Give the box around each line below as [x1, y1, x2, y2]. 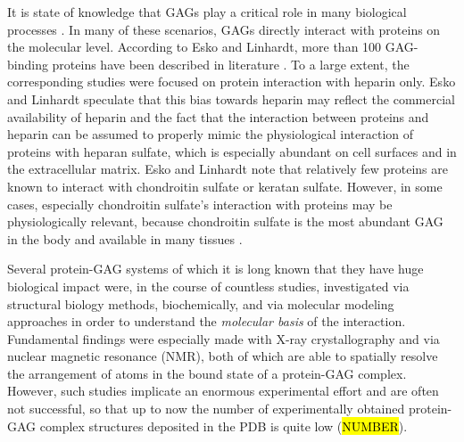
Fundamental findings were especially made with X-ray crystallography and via [7, 329, 440, 348]
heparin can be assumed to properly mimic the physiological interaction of [7, 125, 414, 143]
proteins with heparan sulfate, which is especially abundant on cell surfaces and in [7, 142, 457, 160]
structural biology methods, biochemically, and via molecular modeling [7, 294, 394, 313]
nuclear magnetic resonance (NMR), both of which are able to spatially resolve [7, 347, 438, 365]
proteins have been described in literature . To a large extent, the [52, 54, 410, 73]
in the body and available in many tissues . [7, 229, 243, 248]
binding [7, 54, 48, 73]
